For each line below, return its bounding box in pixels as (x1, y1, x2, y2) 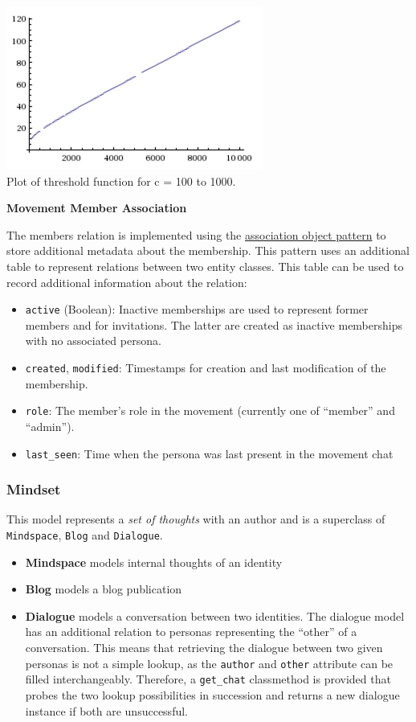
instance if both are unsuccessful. (25, 702, 188, 719)
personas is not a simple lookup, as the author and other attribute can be (25, 654, 394, 671)
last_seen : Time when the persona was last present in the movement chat (25, 445, 394, 462)
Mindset (6, 479, 61, 499)
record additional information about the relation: (6, 273, 247, 290)
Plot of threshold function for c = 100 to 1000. (6, 172, 236, 189)
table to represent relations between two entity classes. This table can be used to (6, 257, 404, 274)
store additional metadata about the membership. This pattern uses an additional (6, 242, 410, 259)
